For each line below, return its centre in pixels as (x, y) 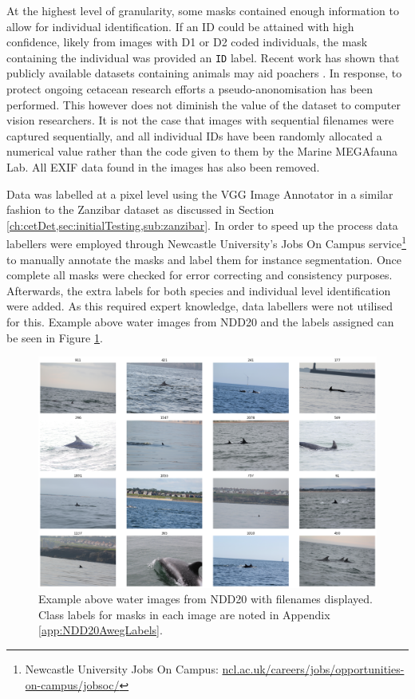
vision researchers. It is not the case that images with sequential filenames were (200, 120)
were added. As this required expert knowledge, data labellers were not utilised (200, 306)
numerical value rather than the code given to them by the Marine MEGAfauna (202, 151)
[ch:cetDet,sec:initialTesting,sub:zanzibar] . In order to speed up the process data (202, 225)
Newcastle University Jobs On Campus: (122, 668)
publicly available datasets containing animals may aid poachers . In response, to (204, 73)
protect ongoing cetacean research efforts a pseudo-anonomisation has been (190, 89)
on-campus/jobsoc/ (72, 684)
